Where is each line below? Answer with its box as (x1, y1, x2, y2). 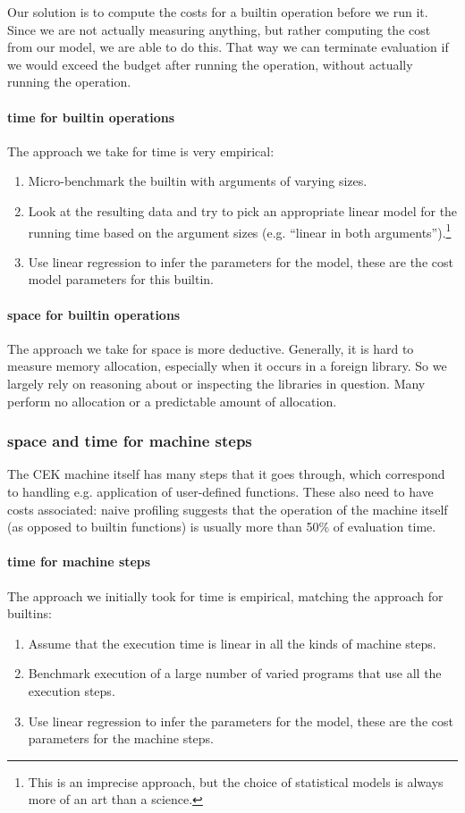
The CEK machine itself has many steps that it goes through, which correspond (7, 465, 445, 483)
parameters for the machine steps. (28, 729, 215, 748)
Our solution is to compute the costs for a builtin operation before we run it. (7, 3, 428, 21)
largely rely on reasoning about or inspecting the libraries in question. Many (7, 373, 426, 392)
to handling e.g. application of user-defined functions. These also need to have (7, 482, 434, 500)
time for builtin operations (7, 107, 175, 126)
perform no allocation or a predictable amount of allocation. (7, 391, 337, 410)
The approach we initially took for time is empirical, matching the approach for (7, 586, 444, 605)
